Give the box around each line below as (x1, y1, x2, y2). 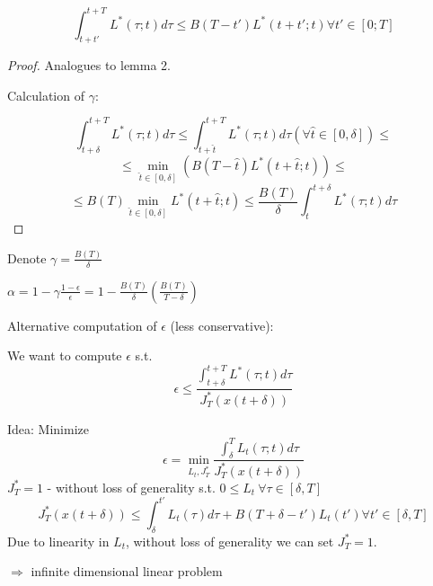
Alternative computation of (7, 315, 157, 334)
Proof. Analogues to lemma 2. (7, 56, 172, 75)
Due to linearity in (7, 531, 110, 550)
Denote (7, 248, 47, 267)
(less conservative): (170, 315, 274, 334)
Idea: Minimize (7, 419, 89, 438)
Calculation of (7, 85, 84, 104)
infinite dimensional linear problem (31, 562, 223, 581)
